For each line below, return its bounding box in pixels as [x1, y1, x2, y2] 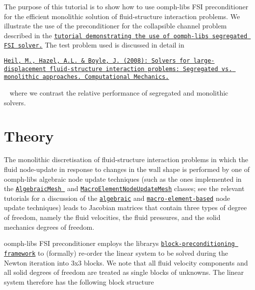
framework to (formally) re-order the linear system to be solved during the [4, 247, 228, 258]
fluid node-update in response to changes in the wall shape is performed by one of [4, 164, 250, 174]
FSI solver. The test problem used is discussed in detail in [4, 40, 184, 50]
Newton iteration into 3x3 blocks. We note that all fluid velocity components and [4, 257, 248, 267]
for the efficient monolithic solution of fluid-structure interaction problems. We [4, 11, 240, 21]
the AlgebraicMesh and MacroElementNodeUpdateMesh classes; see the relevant [4, 183, 245, 193]
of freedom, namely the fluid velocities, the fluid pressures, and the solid [4, 212, 221, 222]
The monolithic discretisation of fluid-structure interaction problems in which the [4, 154, 248, 165]
